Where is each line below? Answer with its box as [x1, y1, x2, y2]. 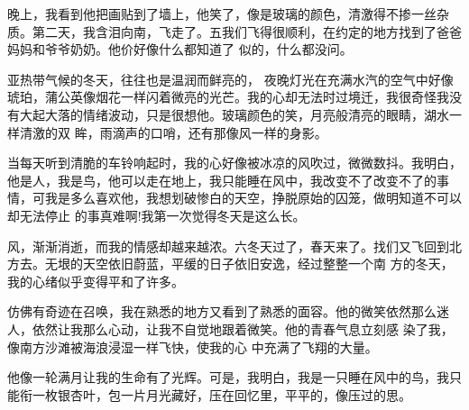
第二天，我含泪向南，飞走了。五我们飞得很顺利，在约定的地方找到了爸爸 [32, 22, 462, 41]
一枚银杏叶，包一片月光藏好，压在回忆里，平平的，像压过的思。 [32, 385, 411, 404]
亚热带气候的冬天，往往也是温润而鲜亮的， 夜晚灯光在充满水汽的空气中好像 [7, 69, 454, 88]
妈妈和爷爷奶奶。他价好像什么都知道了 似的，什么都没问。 [7, 40, 353, 59]
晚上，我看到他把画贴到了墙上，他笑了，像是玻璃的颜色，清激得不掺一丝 [7, 5, 437, 23]
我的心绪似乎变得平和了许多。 [7, 271, 184, 290]
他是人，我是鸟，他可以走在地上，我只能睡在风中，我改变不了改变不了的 [7, 170, 437, 189]
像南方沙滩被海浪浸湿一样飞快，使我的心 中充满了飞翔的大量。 [7, 337, 378, 356]
